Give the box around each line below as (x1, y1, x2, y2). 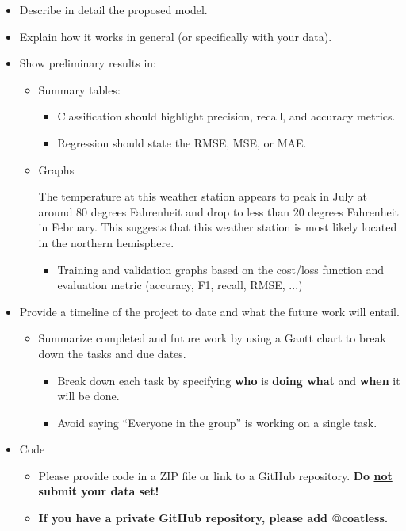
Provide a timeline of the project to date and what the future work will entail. (19, 303, 400, 319)
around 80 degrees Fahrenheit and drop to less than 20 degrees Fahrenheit (38, 203, 399, 220)
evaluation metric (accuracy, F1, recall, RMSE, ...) (57, 277, 303, 293)
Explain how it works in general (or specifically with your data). (19, 28, 332, 44)
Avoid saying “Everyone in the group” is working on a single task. (57, 414, 377, 430)
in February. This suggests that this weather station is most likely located (38, 219, 397, 235)
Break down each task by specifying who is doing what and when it (57, 372, 400, 388)
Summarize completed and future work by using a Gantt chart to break (38, 330, 386, 346)
